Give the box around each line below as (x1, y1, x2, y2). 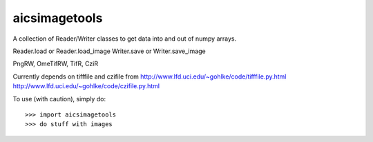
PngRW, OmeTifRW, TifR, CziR (12, 59, 99, 68)
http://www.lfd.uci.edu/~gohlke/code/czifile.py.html (12, 82, 160, 90)
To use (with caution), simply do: (12, 94, 106, 103)
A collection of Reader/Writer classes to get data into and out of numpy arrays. (12, 34, 237, 43)
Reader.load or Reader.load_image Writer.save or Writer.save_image (12, 47, 207, 55)
